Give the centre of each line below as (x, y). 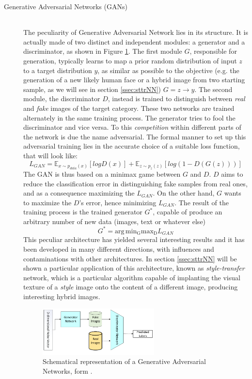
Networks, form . (68, 371)
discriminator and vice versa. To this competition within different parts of (132, 127)
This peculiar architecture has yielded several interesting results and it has (134, 239)
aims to (232, 174)
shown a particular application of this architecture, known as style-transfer (134, 268)
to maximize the (47, 202)
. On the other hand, (184, 193)
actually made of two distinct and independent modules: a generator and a (134, 41)
